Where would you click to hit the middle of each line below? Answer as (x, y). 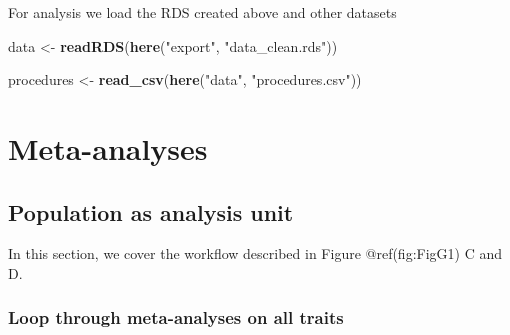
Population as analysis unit (151, 211)
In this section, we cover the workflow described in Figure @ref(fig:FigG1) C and (255, 253)
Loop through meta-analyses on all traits (176, 317)
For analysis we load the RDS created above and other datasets (202, 12)
